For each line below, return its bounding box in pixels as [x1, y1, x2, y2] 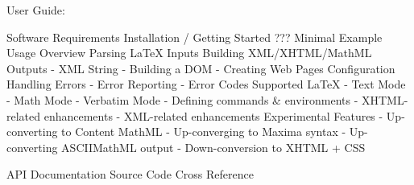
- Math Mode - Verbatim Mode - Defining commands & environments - [6, 91, 358, 108]
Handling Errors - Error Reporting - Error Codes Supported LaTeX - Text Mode [6, 76, 406, 92]
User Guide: [6, 2, 65, 18]
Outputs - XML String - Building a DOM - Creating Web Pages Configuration [6, 60, 395, 76]
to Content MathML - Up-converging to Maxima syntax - [61, 123, 346, 140]
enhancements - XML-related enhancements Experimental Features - [43, 107, 383, 124]
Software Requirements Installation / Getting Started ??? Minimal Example [6, 28, 383, 45]
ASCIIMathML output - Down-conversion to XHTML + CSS [61, 138, 366, 155]
